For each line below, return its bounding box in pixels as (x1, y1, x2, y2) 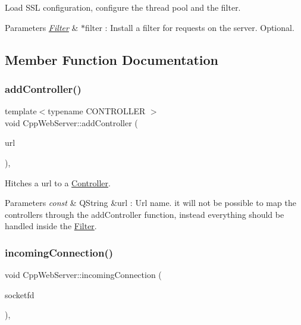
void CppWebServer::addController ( (5, 116, 138, 129)
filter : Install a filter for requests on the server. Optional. (85, 21, 294, 33)
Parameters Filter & (5, 21, 79, 33)
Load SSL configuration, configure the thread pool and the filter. (5, 1, 241, 13)
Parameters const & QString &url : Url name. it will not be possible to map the (5, 196, 296, 209)
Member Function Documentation (5, 50, 219, 68)
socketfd (5, 288, 35, 301)
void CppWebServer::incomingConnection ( (5, 268, 162, 281)
